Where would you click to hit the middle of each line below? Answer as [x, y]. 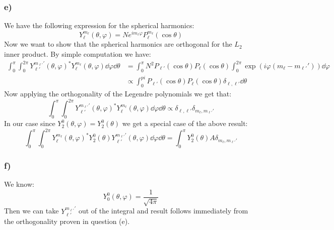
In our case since [30, 123]
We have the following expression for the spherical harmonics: [99, 25]
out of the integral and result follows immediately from [163, 211]
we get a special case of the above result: [185, 123]
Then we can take [31, 211]
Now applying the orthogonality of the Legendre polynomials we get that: [118, 94]
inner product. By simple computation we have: [78, 53]
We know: [19, 184]
